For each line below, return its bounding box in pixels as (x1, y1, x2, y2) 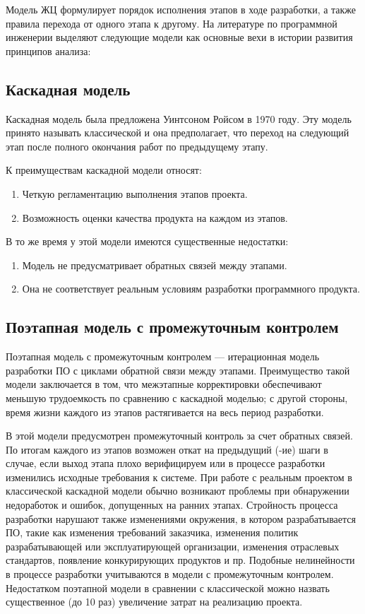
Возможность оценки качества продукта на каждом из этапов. (22, 210, 288, 225)
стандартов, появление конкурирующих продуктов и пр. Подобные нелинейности (6, 553, 355, 567)
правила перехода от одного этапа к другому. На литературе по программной (6, 16, 337, 30)
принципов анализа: (6, 43, 91, 58)
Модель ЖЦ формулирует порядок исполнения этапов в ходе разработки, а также (6, 2, 357, 16)
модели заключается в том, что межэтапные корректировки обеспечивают (6, 377, 322, 391)
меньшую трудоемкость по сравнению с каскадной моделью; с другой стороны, (6, 390, 348, 405)
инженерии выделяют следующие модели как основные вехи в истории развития (6, 30, 353, 45)
